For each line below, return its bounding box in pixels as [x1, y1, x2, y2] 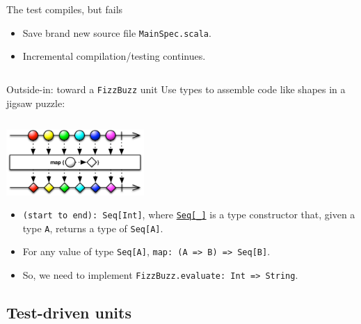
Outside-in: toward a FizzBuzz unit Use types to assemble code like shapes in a [6, 81, 346, 96]
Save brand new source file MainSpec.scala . [22, 25, 211, 40]
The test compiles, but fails [6, 2, 123, 16]
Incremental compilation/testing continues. [22, 49, 206, 63]
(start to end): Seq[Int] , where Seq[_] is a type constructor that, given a [22, 207, 355, 222]
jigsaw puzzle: [6, 95, 65, 110]
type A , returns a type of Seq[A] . [22, 220, 163, 235]
